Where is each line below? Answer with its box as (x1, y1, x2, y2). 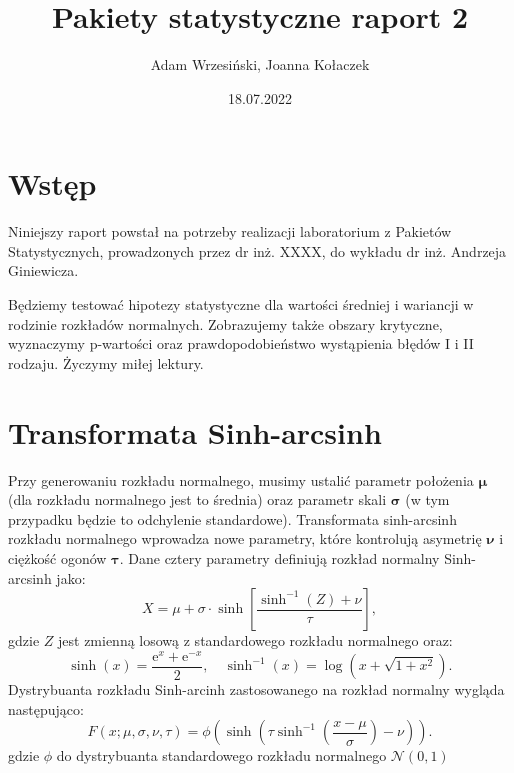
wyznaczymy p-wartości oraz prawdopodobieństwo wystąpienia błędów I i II (8, 333, 474, 354)
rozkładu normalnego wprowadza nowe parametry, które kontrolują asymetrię (8, 528, 482, 549)
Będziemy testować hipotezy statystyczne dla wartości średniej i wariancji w (8, 294, 474, 315)
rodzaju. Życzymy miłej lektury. (8, 352, 204, 373)
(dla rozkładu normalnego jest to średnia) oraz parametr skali (8, 489, 387, 510)
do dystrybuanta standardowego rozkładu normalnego (56, 745, 387, 766)
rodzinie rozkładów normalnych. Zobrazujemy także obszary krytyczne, (8, 313, 443, 334)
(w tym (405, 489, 450, 510)
